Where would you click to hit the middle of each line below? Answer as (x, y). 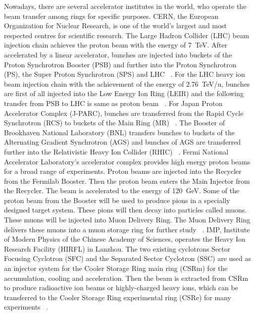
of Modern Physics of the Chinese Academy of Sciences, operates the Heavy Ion (125, 239)
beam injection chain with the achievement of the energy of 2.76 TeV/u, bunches (127, 83)
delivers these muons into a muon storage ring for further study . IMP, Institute (127, 229)
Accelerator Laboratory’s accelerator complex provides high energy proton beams (127, 161)
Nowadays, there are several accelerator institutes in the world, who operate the (125, 6)
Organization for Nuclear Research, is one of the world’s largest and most (115, 26)
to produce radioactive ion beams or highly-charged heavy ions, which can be (121, 288)
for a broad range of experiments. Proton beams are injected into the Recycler (123, 171)
